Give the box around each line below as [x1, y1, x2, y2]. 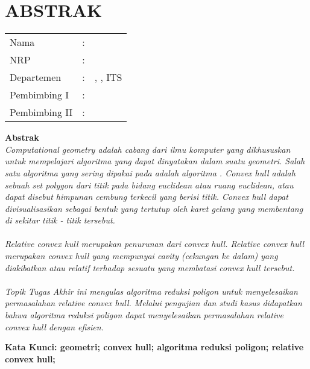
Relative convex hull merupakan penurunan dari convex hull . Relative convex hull [5, 237, 305, 250]
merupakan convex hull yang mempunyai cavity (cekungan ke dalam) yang [5, 249, 278, 262]
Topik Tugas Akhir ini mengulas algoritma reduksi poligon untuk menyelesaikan [5, 284, 298, 297]
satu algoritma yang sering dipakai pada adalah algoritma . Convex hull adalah [5, 166, 296, 179]
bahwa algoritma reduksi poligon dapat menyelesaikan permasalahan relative [5, 309, 283, 321]
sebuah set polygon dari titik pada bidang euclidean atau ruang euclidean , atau [5, 178, 294, 191]
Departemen [10, 70, 62, 85]
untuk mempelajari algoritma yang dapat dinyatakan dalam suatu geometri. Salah [5, 155, 305, 167]
